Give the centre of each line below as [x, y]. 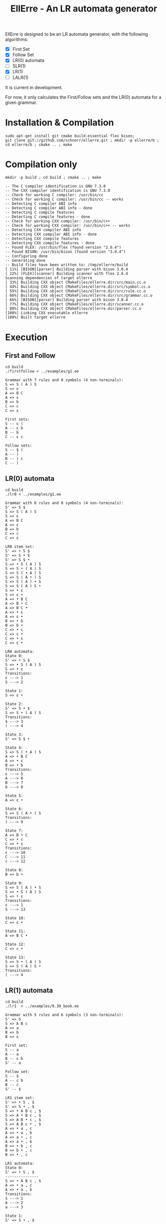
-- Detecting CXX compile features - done [50, 243]
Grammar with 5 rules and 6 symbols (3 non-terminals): [64, 1015]
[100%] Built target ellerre [35, 318]
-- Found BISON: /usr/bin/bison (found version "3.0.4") [66, 252]
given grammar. [21, 102]
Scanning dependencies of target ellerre [49, 278]
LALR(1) [20, 77]
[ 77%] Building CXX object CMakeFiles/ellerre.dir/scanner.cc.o [74, 304]
